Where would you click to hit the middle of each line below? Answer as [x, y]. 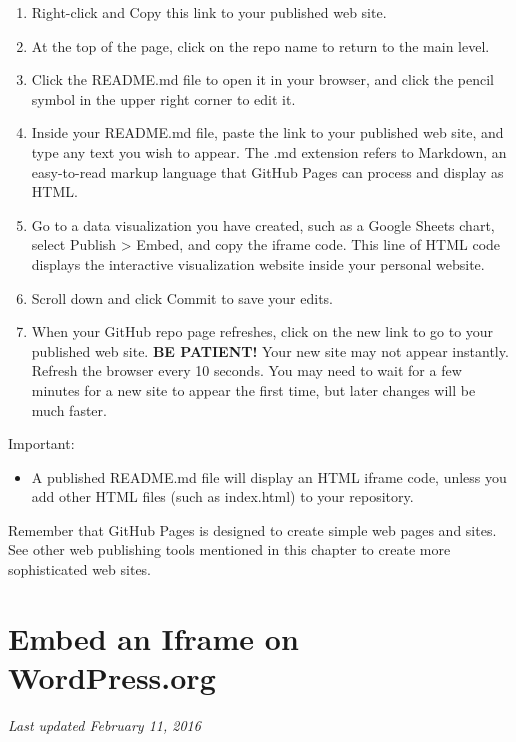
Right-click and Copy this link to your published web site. [209, 12]
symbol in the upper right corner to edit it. [163, 98]
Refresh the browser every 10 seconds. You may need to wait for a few [246, 370]
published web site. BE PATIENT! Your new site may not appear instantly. [270, 350]
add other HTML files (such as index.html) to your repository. [222, 496]
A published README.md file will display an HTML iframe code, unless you [269, 476]
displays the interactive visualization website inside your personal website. [258, 263]
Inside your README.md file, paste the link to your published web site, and [267, 132]
